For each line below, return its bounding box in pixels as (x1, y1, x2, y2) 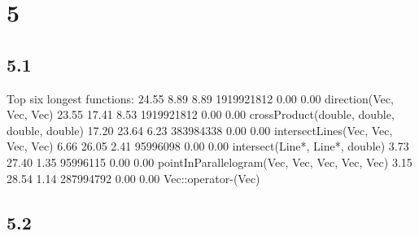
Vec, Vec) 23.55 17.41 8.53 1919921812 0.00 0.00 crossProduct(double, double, (7, 106, 395, 123)
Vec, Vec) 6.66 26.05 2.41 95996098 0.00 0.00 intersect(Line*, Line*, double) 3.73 (7, 138, 409, 155)
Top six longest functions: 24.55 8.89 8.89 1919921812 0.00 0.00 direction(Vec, (7, 90, 394, 107)
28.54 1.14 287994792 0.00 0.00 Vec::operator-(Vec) (7, 169, 260, 186)
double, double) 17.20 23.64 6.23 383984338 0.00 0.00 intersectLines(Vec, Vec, (7, 121, 393, 138)
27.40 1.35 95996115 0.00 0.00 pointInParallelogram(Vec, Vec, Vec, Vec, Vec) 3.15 (7, 153, 412, 170)
